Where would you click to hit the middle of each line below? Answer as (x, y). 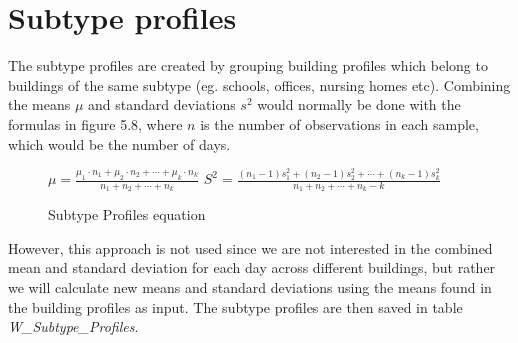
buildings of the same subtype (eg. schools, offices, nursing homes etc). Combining (259, 84)
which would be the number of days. (119, 143)
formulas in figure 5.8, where (95, 123)
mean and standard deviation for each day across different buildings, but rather (252, 267)
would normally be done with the (359, 104)
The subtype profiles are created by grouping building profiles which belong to (248, 65)
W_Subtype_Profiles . (73, 326)
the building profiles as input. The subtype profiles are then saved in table (235, 306)
